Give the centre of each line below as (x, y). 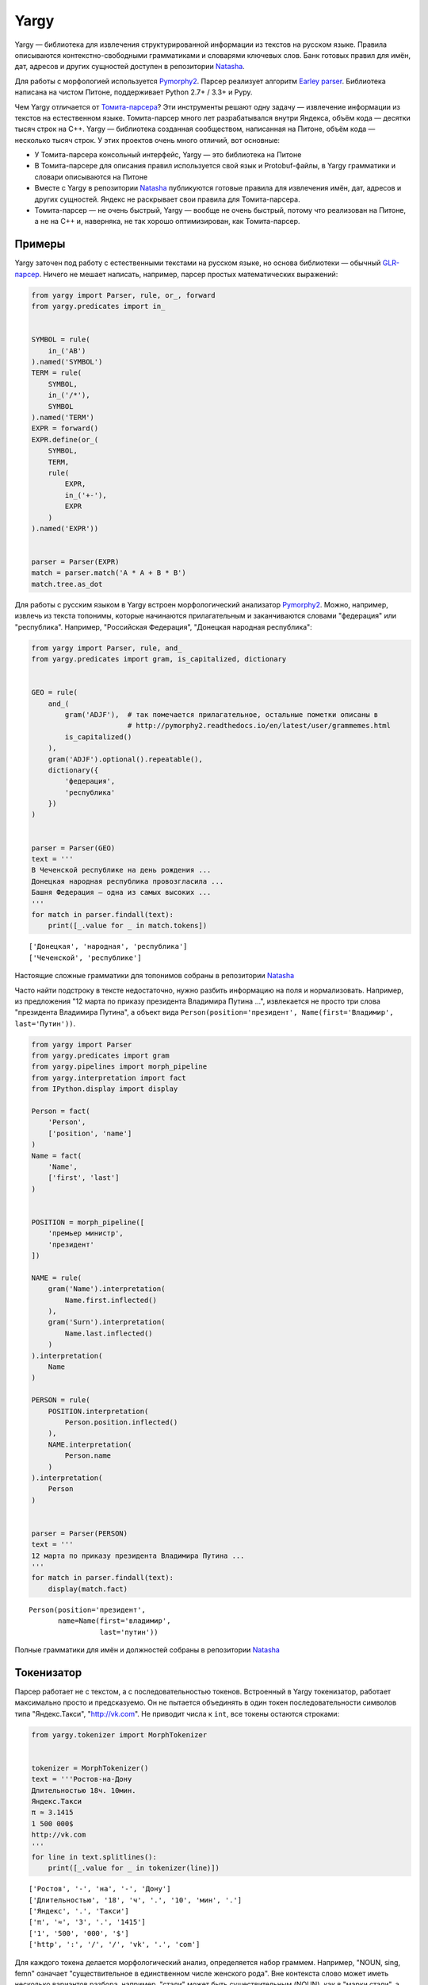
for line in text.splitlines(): (94, 1857)
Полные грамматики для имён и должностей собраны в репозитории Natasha (147, 1650)
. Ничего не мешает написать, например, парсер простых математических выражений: (189, 274)
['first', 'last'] (84, 1178)
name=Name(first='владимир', (115, 1621)
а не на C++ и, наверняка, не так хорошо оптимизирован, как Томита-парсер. (167, 222)
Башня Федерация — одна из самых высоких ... (121, 892)
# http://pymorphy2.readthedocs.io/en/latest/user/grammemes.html (259, 726)
